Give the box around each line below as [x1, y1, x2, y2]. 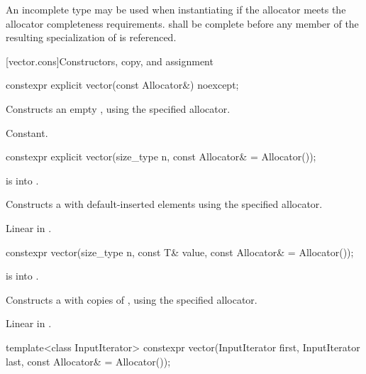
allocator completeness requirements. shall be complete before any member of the [6, 16, 359, 31]
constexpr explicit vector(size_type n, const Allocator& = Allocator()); [6, 149, 316, 164]
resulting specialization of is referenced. [6, 30, 177, 45]
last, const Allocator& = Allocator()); [6, 353, 171, 368]
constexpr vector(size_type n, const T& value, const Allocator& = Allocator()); [6, 244, 354, 259]
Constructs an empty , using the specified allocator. [6, 101, 231, 116]
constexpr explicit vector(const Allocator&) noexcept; [6, 77, 239, 92]
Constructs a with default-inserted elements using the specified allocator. [6, 197, 323, 211]
